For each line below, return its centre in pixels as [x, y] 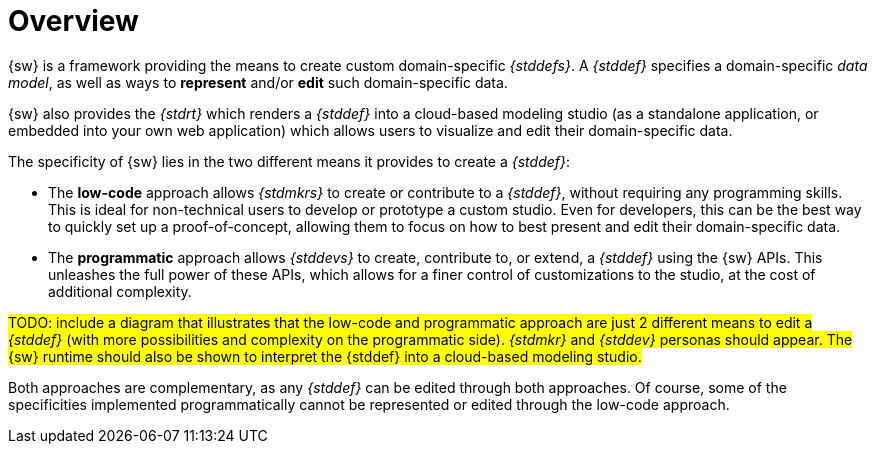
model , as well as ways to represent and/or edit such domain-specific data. [258, 82]
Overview [73, 21]
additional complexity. [120, 291]
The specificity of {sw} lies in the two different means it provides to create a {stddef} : [289, 161]
